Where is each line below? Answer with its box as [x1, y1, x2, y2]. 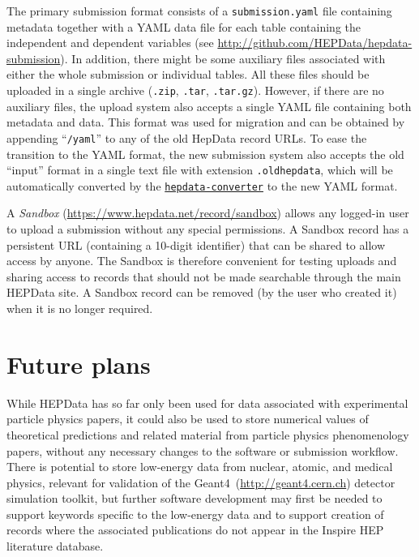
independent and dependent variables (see [6, 34, 214, 51]
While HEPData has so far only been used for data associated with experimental [6, 394, 408, 411]
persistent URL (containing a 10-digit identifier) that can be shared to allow [6, 236, 386, 253]
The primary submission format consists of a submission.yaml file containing [6, 2, 392, 19]
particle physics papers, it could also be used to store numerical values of [6, 410, 369, 427]
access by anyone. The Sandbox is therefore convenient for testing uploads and [6, 252, 397, 269]
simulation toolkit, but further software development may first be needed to [6, 490, 383, 507]
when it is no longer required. [6, 300, 153, 316]
